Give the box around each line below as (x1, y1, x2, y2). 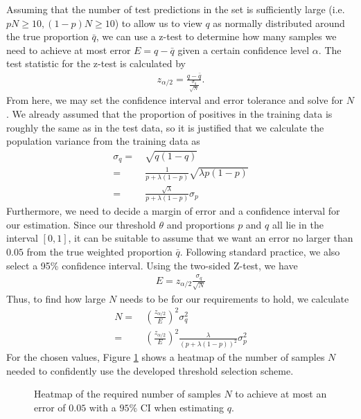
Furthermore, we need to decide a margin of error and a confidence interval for (6, 204, 340, 218)
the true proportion (6, 29, 89, 44)
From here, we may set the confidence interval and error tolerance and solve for (6, 93, 343, 107)
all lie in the (272, 217, 324, 231)
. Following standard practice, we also (179, 244, 340, 258)
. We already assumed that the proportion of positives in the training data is (6, 106, 333, 121)
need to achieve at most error (6, 42, 131, 57)
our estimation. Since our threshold (6, 217, 156, 231)
